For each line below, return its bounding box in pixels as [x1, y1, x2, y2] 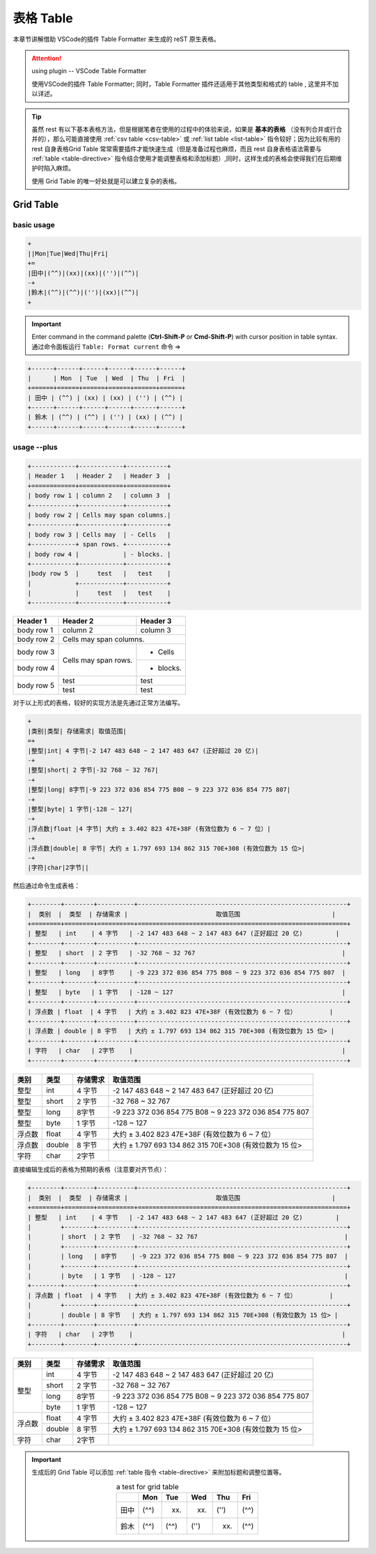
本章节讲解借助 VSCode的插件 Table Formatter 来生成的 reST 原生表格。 [13, 35, 220, 43]
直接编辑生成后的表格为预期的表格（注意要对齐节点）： [13, 1165, 169, 1174]
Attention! [31, 54, 62, 62]
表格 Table [13, 10, 73, 26]
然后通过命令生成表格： [13, 882, 80, 890]
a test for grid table [116, 1481, 179, 1491]
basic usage [13, 220, 55, 229]
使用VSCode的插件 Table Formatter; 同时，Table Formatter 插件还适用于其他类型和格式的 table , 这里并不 [31, 79, 333, 88]
